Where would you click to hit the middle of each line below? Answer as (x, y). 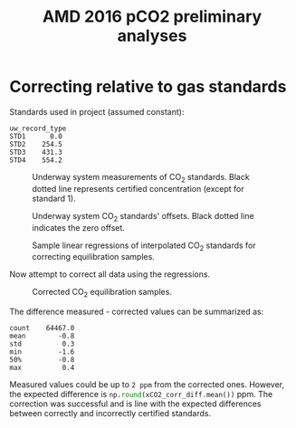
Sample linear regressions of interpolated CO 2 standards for (144, 246)
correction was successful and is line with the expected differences (135, 404)
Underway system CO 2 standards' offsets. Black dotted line (143, 217)
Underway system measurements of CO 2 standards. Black (141, 178)
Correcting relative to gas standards (148, 87)
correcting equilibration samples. (94, 257)
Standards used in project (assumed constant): (97, 111)
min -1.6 (42, 352)
